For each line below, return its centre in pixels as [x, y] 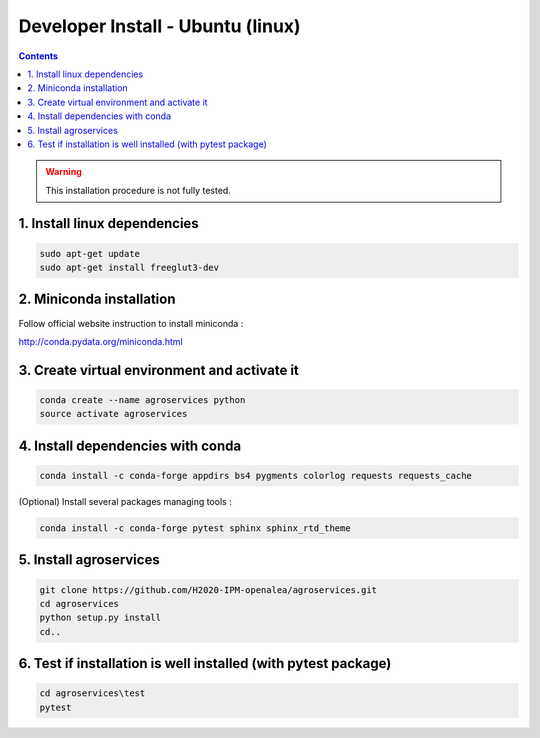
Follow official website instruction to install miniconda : [131, 323]
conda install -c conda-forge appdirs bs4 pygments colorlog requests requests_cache [255, 475]
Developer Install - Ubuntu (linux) [159, 26]
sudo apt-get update [89, 253]
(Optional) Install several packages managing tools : [125, 501]
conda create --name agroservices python [142, 399]
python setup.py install [100, 618]
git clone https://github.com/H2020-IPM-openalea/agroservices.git [208, 589]
